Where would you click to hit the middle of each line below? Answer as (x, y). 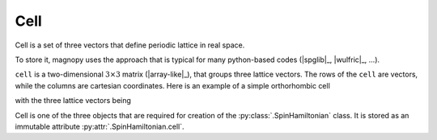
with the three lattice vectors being (73, 101)
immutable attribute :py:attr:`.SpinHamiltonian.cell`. (100, 126)
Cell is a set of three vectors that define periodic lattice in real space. (130, 45)
